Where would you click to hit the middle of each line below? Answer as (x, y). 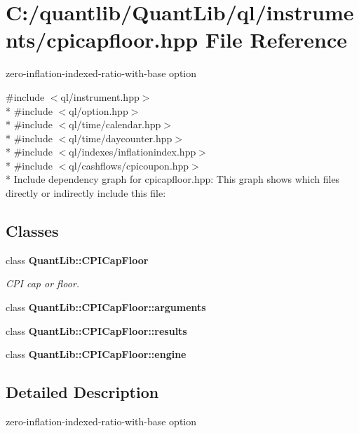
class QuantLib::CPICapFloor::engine (96, 354)
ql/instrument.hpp (100, 96)
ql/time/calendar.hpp (115, 124)
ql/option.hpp (99, 110)
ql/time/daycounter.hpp (121, 138)
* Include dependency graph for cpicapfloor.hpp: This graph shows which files (173, 179)
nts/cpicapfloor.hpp (102, 40)
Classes (32, 231)
